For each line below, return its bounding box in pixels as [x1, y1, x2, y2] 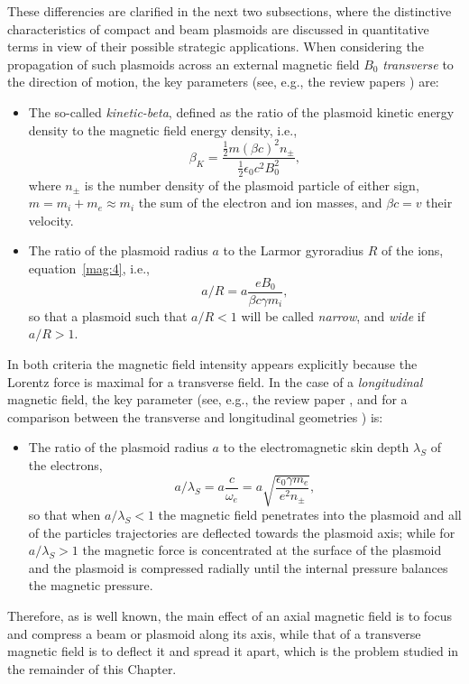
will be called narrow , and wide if [241, 306, 426, 325]
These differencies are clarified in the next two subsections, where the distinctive [7, 2, 452, 20]
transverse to [382, 54, 454, 73]
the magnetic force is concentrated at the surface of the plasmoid [82, 541, 442, 559]
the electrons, [28, 455, 103, 474]
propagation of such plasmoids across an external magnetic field [7, 54, 360, 73]
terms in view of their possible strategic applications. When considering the [7, 37, 424, 56]
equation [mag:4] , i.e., [28, 259, 150, 278]
